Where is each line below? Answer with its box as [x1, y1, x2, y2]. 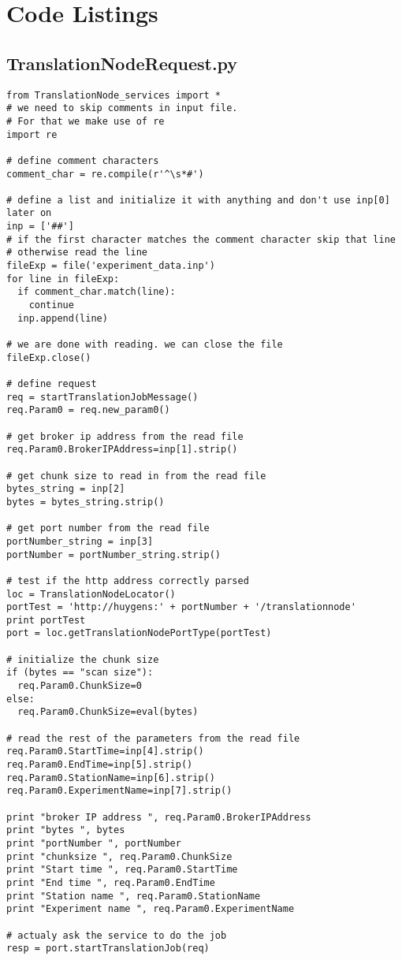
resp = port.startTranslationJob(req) [6, 943, 210, 954]
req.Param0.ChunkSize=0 [17, 680, 142, 692]
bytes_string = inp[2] [6, 483, 125, 495]
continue [28, 300, 74, 311]
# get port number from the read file [6, 523, 210, 534]
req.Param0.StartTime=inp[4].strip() [6, 746, 204, 757]
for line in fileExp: [6, 273, 120, 285]
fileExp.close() [6, 352, 91, 363]
